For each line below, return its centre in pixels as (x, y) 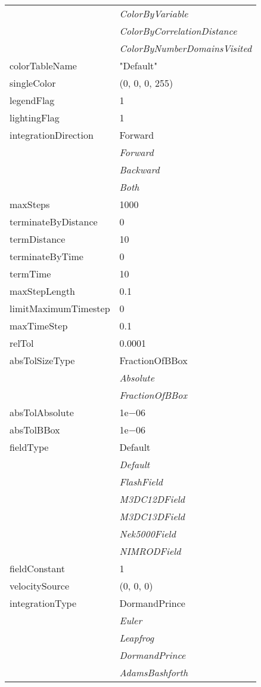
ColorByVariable (154, 13)
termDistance (38, 239)
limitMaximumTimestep (60, 308)
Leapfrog (137, 638)
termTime (30, 274)
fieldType (29, 447)
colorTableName (43, 65)
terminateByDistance (54, 222)
